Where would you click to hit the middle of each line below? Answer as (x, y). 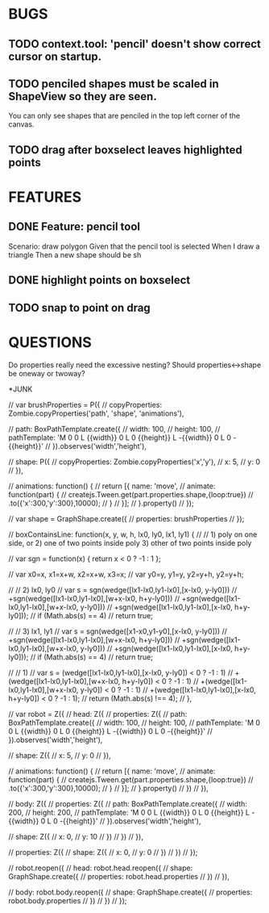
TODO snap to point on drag (79, 308)
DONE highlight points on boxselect (99, 281)
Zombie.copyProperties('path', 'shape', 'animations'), (96, 413)
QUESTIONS (50, 342)
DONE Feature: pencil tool (74, 227)
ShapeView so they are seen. (83, 96)
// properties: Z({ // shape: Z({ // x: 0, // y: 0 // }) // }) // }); (103, 852)
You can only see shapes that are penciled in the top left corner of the (124, 116)
